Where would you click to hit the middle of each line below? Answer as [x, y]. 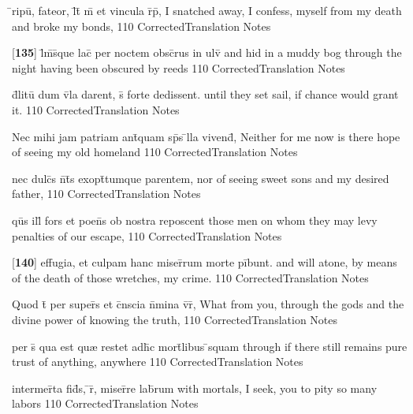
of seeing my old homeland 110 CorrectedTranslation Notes [155, 152]
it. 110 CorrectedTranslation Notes [96, 109]
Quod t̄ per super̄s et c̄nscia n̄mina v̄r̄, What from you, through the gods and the [208, 304]
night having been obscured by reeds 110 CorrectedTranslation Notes [179, 67]
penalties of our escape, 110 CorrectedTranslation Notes [147, 235]
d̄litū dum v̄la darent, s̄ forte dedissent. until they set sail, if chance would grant [205, 94]
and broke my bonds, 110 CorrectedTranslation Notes [141, 26]
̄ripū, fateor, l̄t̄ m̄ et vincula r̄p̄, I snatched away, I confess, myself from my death [207, 10]
